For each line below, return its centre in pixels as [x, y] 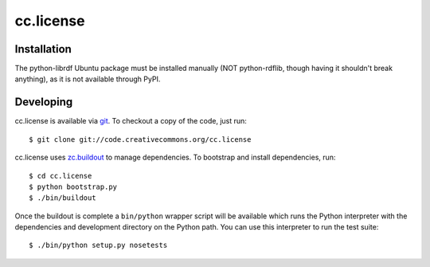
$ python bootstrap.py [73, 187]
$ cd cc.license [61, 176]
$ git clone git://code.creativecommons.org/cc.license [140, 139]
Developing [44, 102]
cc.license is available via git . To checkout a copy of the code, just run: [131, 121]
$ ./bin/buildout [63, 198]
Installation [43, 49]
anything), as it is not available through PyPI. [88, 79]
